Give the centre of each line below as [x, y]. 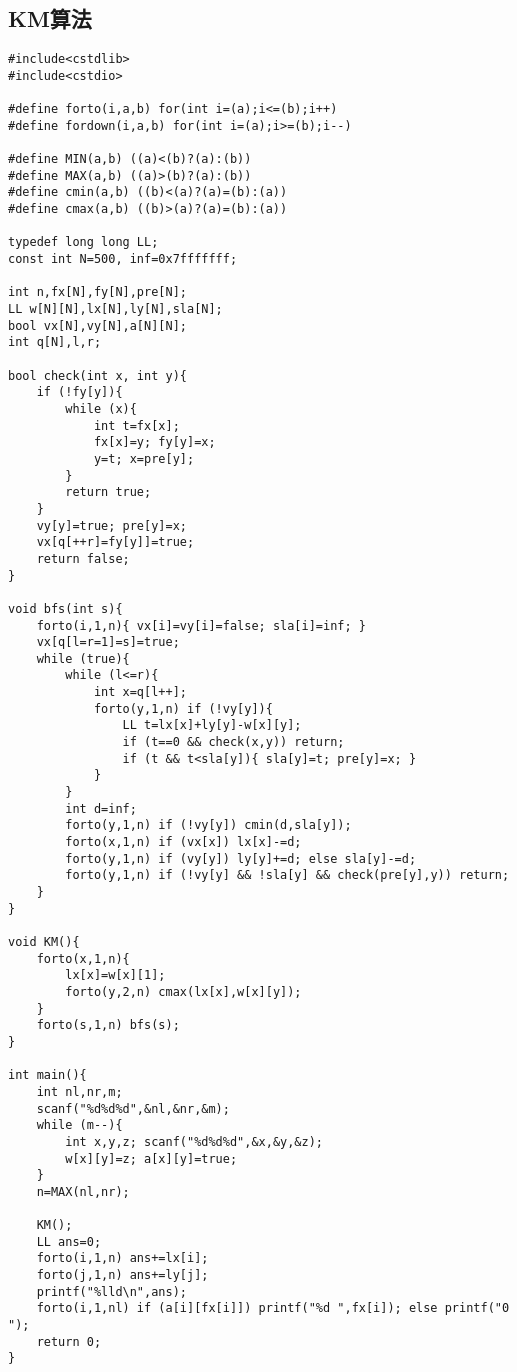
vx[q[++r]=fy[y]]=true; [115, 542]
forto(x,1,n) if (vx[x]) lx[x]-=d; [183, 842]
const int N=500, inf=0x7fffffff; [123, 259]
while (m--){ [79, 1125]
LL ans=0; [69, 1241]
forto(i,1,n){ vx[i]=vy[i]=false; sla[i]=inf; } [201, 625]
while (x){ [101, 408]
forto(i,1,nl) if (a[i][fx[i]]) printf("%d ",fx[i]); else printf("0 [273, 1308]
